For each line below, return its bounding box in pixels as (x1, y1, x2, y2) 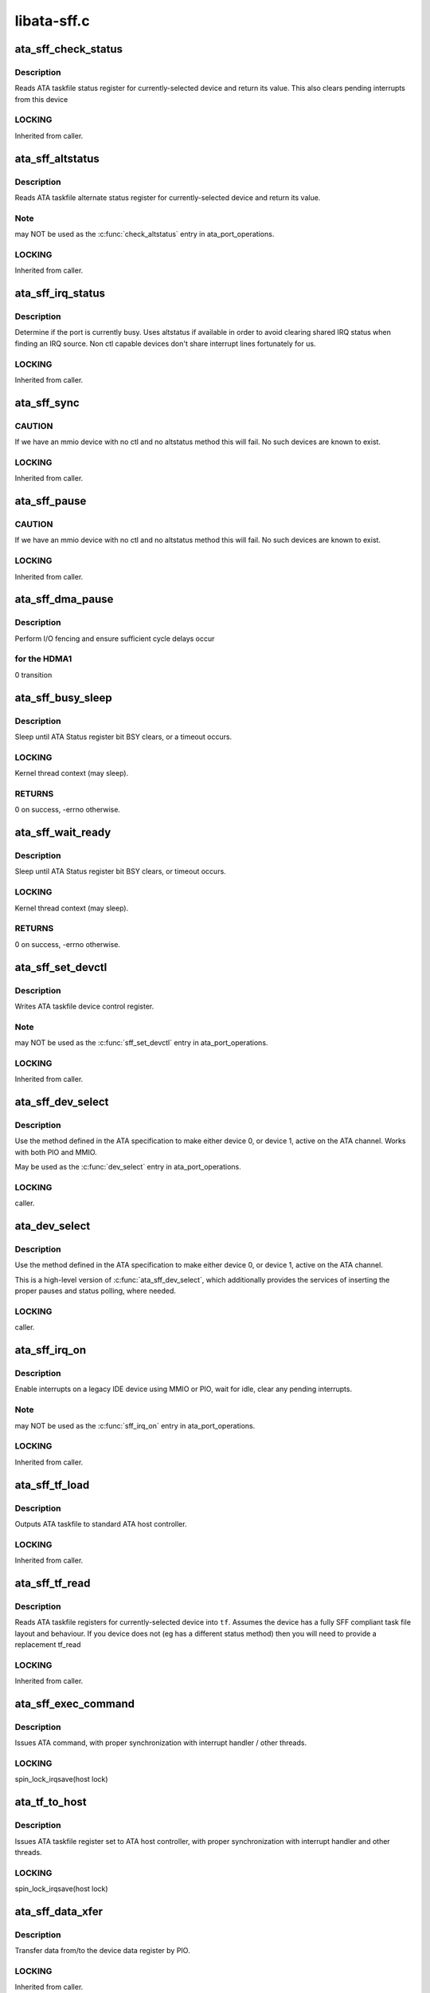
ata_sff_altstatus (14, 151, 100, 165)
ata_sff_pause (14, 494, 87, 508)
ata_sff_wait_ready (14, 826, 111, 839)
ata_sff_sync (14, 395, 80, 410)
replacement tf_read (14, 1640, 81, 1649)
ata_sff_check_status (14, 42, 123, 56)
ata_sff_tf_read (14, 1576, 91, 1590)
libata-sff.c (14, 12, 91, 29)
